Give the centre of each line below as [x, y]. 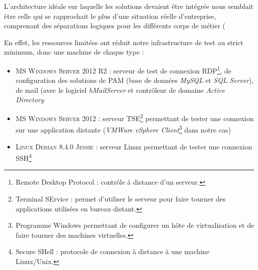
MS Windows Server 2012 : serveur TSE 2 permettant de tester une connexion [135, 117]
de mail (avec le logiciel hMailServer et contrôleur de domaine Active [120, 90]
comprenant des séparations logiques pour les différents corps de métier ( [115, 26]
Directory [30, 100]
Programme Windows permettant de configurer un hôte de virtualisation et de [135, 225]
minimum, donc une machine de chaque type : [74, 52]
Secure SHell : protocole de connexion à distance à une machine [112, 251]
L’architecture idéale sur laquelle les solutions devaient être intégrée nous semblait [129, 6]
